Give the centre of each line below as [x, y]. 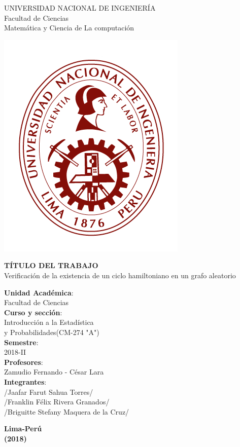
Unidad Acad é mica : [39, 292]
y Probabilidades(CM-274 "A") [52, 332]
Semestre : [21, 342]
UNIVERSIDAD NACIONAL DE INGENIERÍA [80, 8]
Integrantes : [25, 381]
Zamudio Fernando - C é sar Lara [54, 372]
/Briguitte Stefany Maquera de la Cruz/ [67, 411]
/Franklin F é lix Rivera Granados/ [57, 402]
